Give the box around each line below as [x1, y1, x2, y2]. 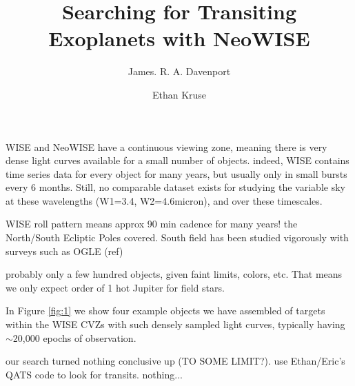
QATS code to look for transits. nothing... [6, 367, 183, 381]
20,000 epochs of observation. [12, 330, 136, 345]
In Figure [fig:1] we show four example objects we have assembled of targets [6, 303, 325, 318]
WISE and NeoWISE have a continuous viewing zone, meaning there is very [6, 139, 327, 154]
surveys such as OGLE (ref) [6, 243, 123, 258]
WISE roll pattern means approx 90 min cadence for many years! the [6, 216, 298, 231]
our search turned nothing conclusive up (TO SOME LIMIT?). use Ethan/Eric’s [6, 354, 345, 368]
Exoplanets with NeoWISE [48, 24, 310, 52]
